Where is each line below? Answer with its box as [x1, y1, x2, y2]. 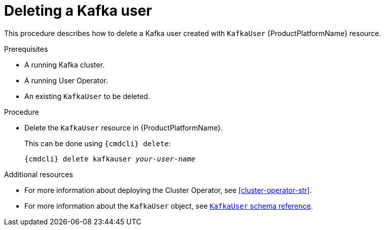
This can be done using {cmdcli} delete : [24, 139, 171, 148]
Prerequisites [4, 44, 48, 53]
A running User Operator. [24, 76, 108, 85]
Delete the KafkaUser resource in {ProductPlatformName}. [24, 123, 223, 132]
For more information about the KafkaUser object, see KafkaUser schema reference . [24, 201, 313, 210]
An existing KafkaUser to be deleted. [24, 91, 150, 101]
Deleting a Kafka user [4, 2, 152, 19]
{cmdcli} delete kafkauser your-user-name [24, 154, 196, 163]
